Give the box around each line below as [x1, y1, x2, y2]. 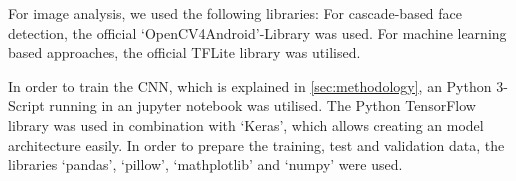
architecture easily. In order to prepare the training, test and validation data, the [8, 134, 505, 155]
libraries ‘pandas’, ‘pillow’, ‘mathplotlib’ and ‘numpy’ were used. [8, 154, 403, 175]
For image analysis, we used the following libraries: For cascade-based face [8, 3, 463, 23]
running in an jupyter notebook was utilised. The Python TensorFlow [49, 95, 476, 116]
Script [8, 95, 45, 116]
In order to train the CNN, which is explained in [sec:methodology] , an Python [8, 75, 492, 96]
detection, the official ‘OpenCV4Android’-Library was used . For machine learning [8, 22, 507, 43]
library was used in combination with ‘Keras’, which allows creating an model [8, 114, 484, 135]
